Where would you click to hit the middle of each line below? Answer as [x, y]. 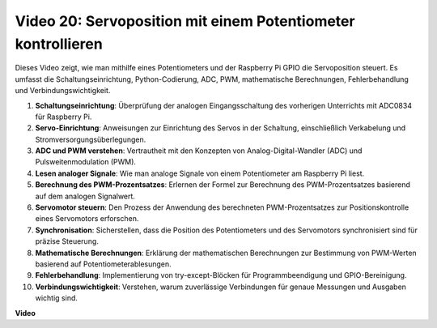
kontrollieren [59, 44]
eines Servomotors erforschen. [87, 219]
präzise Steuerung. [67, 241]
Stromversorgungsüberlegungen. [91, 139]
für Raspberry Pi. [64, 117]
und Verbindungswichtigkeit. [63, 91]
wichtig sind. [57, 298]
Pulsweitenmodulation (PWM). [86, 162]
